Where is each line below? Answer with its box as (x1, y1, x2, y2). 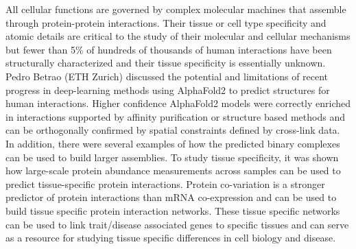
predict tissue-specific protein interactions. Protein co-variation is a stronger (5, 176, 325, 191)
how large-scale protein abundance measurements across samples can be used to (5, 163, 341, 178)
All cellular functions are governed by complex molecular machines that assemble (5, 2, 346, 16)
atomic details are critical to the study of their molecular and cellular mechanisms (5, 29, 351, 43)
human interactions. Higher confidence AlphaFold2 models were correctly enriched (5, 96, 351, 110)
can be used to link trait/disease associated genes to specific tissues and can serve (5, 217, 349, 231)
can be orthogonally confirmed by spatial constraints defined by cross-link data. (5, 123, 340, 137)
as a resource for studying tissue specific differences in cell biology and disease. (5, 230, 336, 245)
